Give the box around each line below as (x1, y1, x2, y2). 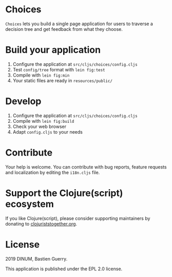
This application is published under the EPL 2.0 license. (5, 266, 123, 272)
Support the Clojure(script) (5, 187, 123, 199)
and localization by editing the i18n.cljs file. (5, 169, 100, 175)
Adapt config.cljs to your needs (12, 128, 83, 135)
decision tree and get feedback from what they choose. (5, 26, 123, 32)
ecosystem (5, 198, 54, 210)
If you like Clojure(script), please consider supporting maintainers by (5, 215, 150, 221)
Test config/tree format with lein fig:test (12, 66, 105, 72)
